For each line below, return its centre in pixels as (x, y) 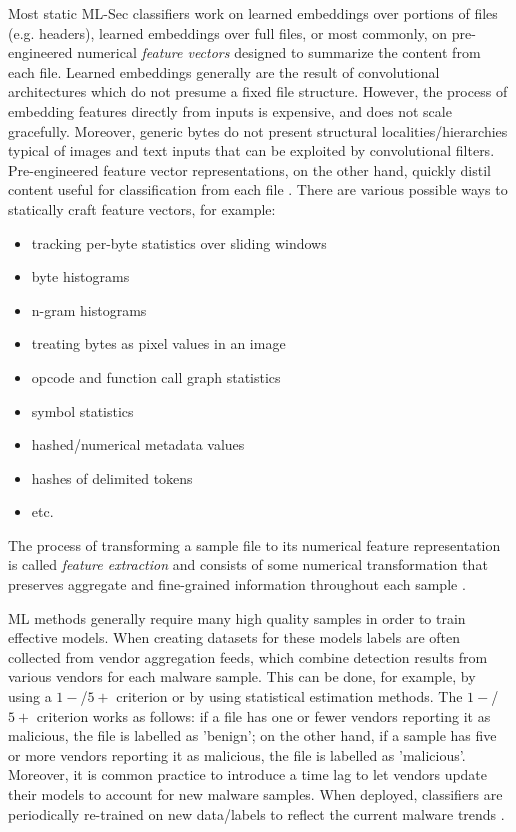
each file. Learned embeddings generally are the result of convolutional (224, 71)
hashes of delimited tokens (112, 477)
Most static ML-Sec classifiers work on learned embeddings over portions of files (253, 13)
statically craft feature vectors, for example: (142, 208)
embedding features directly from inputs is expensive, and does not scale (230, 110)
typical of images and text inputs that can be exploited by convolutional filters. (251, 150)
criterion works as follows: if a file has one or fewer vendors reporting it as (263, 715)
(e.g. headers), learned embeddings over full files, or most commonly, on (228, 32)
